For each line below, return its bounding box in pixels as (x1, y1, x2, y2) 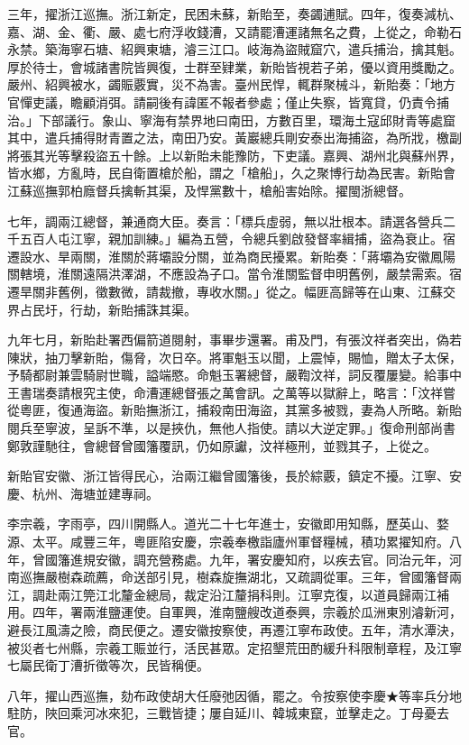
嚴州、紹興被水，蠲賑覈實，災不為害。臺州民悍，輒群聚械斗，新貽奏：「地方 (7, 75, 455, 94)
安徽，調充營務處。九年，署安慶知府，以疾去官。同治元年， (95, 549, 449, 568)
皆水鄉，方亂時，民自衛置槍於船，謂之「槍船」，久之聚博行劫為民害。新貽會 (7, 163, 455, 182)
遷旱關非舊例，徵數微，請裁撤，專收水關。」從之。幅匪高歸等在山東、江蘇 (7, 281, 443, 300)
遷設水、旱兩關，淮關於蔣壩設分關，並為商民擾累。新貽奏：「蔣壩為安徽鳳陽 (7, 246, 455, 265)
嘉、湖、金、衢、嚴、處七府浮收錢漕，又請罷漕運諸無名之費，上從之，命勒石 (7, 22, 462, 41)
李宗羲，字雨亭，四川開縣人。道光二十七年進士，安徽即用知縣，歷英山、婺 (7, 514, 449, 533)
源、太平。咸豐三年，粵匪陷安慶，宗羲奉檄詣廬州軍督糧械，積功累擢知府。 (7, 532, 449, 551)
